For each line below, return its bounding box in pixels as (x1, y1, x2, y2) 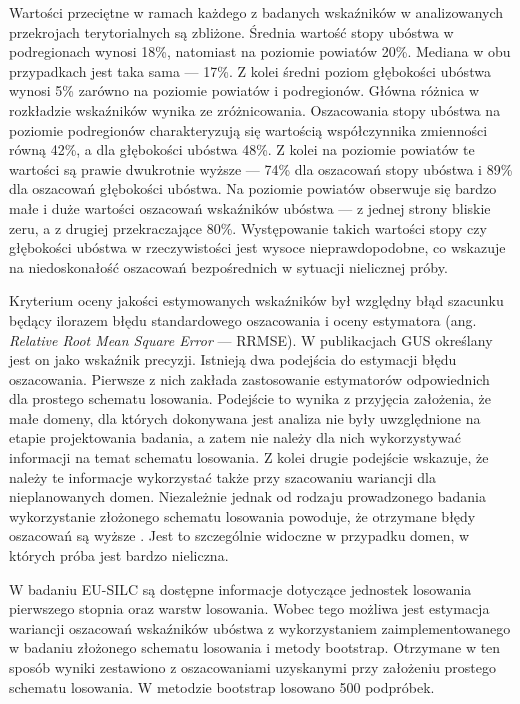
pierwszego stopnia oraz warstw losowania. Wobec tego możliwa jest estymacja (9, 598, 490, 619)
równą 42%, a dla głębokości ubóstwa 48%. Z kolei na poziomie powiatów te (9, 139, 475, 160)
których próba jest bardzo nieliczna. (9, 545, 229, 566)
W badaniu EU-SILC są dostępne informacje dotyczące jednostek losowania (9, 578, 472, 599)
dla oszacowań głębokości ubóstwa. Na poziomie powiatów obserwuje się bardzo (9, 178, 497, 199)
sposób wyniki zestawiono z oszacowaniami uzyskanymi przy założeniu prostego (9, 657, 497, 677)
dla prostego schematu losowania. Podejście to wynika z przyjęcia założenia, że (9, 388, 492, 409)
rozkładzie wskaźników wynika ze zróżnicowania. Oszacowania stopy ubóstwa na (9, 99, 501, 120)
